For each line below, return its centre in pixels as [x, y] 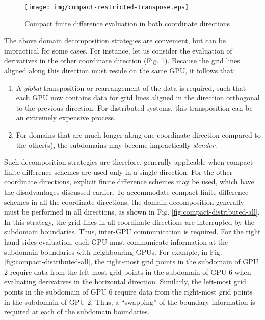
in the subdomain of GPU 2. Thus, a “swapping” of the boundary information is [130, 301]
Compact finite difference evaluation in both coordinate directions [127, 23]
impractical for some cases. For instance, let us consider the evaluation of [118, 50]
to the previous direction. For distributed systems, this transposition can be [134, 107]
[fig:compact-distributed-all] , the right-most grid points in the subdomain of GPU [131, 262]
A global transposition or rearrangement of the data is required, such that [131, 87]
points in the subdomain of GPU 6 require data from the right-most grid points [128, 291]
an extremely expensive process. [66, 117]
